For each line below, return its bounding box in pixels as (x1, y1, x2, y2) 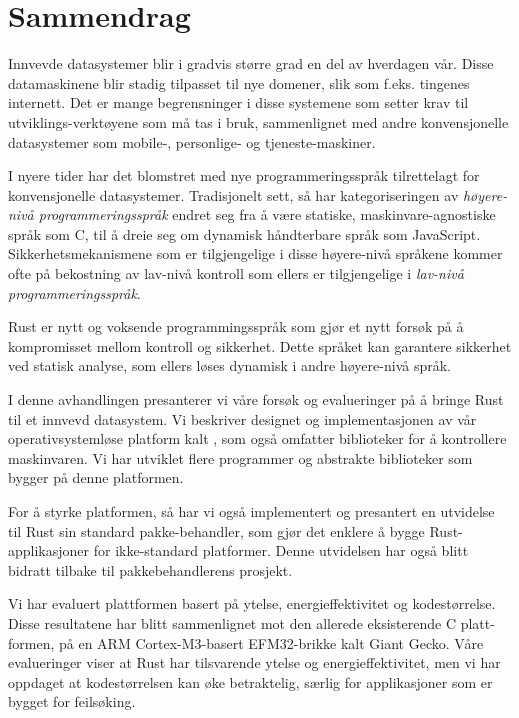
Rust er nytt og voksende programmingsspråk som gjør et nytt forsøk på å (8, 316, 464, 337)
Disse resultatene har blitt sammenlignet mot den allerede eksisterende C (8, 612, 456, 633)
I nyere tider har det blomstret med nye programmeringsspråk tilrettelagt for (8, 165, 480, 186)
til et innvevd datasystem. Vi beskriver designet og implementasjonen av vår (8, 408, 477, 429)
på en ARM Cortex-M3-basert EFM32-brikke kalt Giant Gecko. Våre (58, 632, 484, 653)
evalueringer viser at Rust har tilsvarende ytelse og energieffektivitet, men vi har (8, 652, 501, 673)
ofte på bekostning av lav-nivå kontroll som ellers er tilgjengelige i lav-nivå (8, 263, 464, 284)
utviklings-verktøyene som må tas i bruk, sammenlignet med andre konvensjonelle (8, 111, 509, 132)
